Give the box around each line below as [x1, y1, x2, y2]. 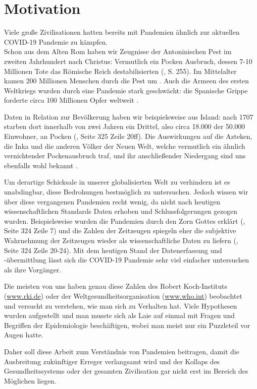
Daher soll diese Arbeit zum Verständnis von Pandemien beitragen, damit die [4, 346, 239, 356]
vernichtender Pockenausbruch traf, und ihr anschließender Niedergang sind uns [4, 150, 246, 161]
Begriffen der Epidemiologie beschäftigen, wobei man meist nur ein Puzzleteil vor [4, 320, 251, 330]
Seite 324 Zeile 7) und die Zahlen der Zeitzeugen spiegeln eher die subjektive [4, 225, 236, 236]
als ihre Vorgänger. [4, 264, 61, 274]
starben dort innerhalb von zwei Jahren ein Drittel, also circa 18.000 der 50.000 [4, 121, 245, 131]
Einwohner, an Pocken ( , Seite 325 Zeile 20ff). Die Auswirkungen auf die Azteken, [4, 131, 253, 141]
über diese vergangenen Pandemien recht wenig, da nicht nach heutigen [4, 196, 220, 206]
